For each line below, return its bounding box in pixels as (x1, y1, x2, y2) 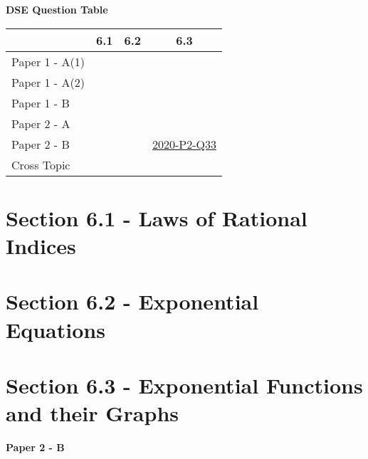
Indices (6, 231, 76, 260)
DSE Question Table (6, 2, 108, 16)
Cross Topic (11, 156, 70, 173)
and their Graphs (6, 399, 179, 428)
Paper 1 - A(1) (11, 53, 85, 70)
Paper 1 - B (11, 94, 70, 111)
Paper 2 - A (11, 115, 70, 132)
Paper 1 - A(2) (11, 73, 85, 90)
